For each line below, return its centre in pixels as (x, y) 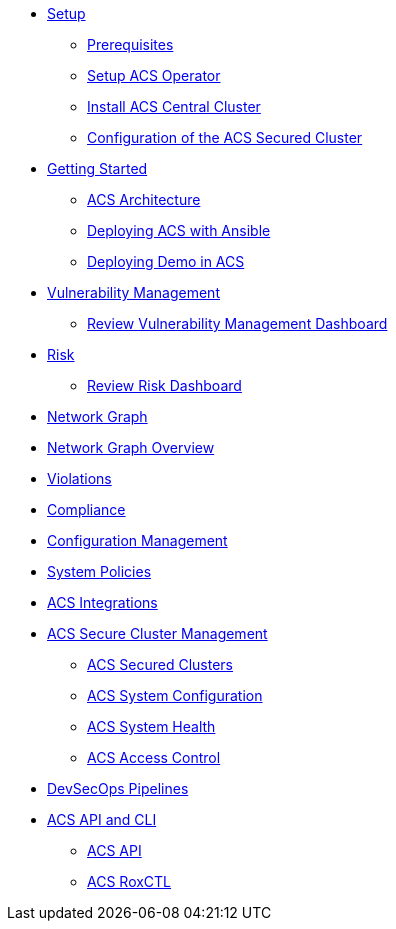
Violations (79, 478)
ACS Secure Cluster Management (157, 633)
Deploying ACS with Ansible (179, 230)
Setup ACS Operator (154, 75)
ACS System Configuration (175, 695)
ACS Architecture (144, 199)
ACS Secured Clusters (160, 664)
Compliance (86, 509)
